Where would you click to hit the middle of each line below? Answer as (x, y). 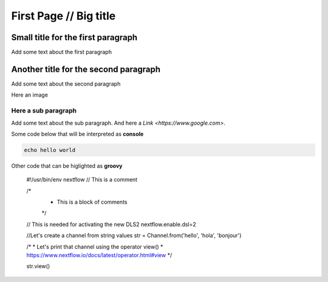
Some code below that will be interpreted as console (77, 134)
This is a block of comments (92, 202)
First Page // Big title (63, 16)
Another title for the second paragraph (86, 69)
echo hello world (50, 150)
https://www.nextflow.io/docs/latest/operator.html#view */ (99, 255)
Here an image (30, 95)
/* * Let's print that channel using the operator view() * (95, 247)
